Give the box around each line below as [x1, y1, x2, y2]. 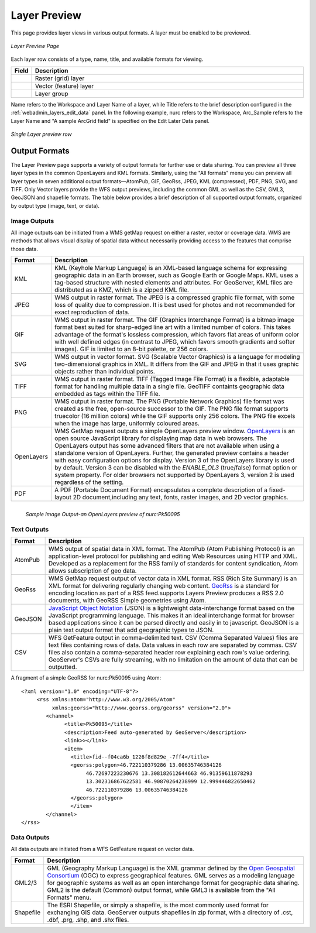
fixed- [269, 486, 286, 494]
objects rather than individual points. [54, 368, 155, 376]
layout [54, 493, 71, 502]
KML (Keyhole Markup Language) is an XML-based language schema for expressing [54, 264, 287, 272]
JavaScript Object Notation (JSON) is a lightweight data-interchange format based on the [48, 604, 295, 612]
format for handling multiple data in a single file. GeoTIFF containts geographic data [54, 382, 285, 390]
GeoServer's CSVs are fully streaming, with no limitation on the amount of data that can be [48, 656, 298, 664]
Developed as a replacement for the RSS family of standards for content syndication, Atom [48, 560, 298, 568]
